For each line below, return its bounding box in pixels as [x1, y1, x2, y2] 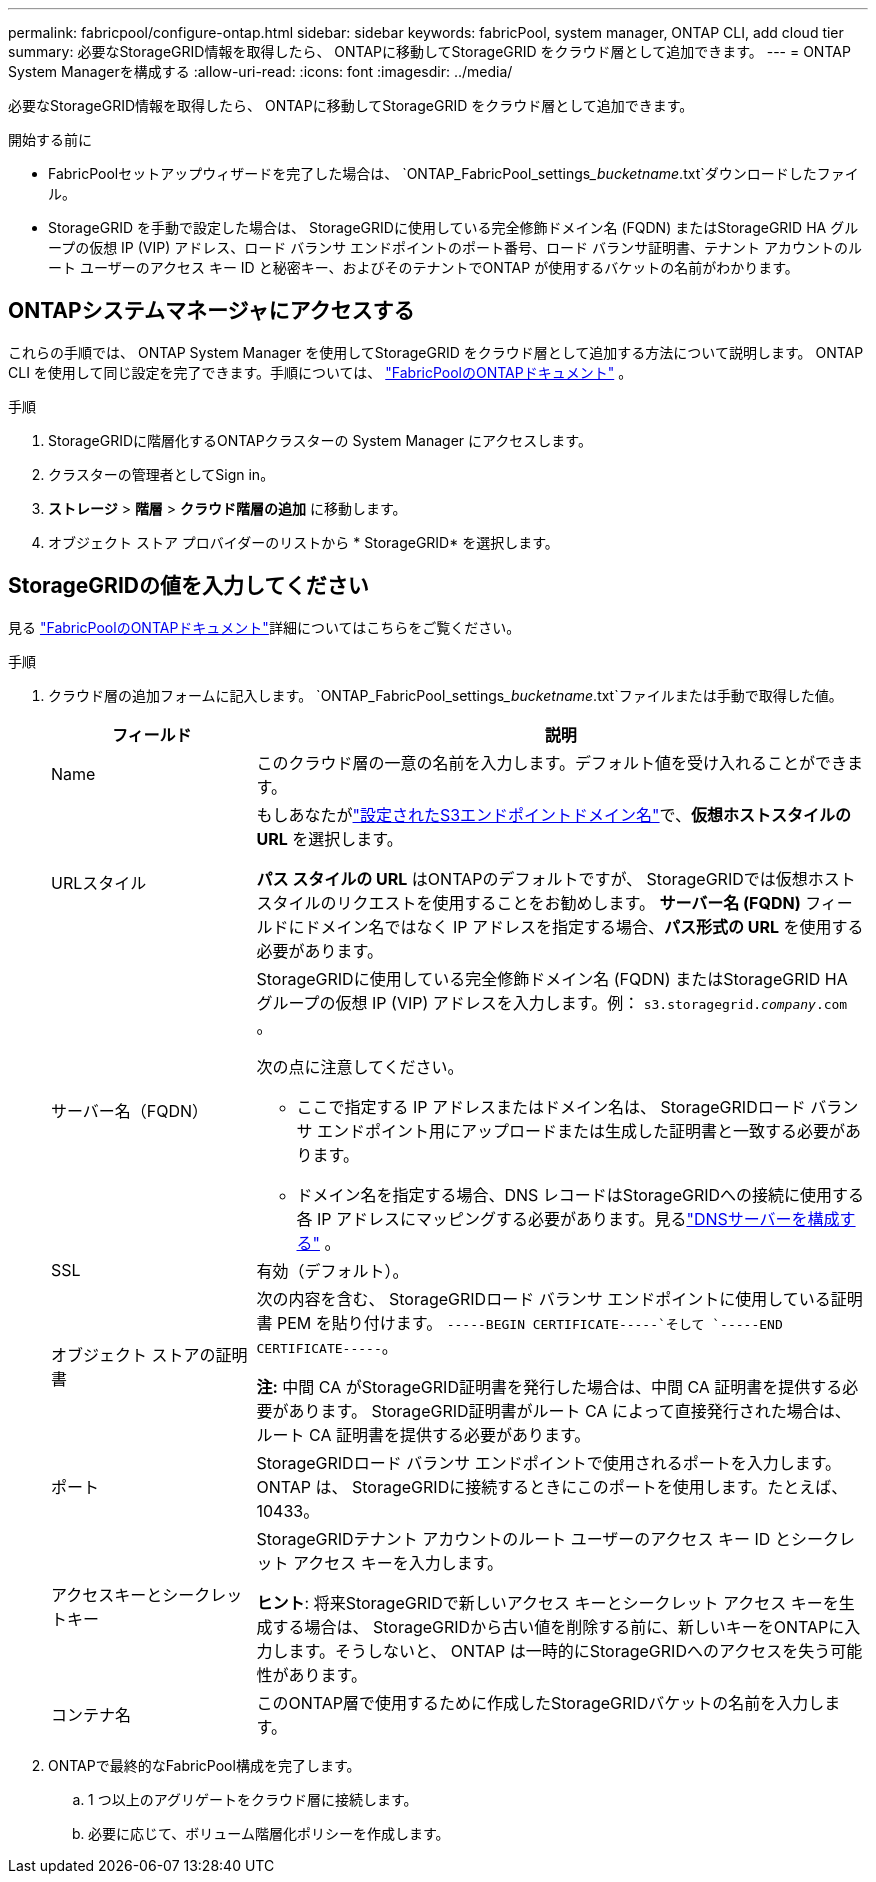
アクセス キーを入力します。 [293, 1552, 504, 1573]
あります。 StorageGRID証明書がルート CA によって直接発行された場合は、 [288, 1400, 851, 1421]
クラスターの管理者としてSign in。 [48, 465, 275, 483]
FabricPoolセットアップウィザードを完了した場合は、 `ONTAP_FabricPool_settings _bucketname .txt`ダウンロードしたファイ [48, 165, 859, 182]
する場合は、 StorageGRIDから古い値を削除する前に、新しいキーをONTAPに [272, 1616, 845, 1637]
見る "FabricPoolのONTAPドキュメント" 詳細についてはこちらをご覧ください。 [8, 618, 521, 636]
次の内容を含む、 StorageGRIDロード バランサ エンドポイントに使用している [256, 1288, 831, 1309]
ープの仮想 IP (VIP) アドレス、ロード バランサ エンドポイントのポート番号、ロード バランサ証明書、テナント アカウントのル [48, 239, 862, 256]
